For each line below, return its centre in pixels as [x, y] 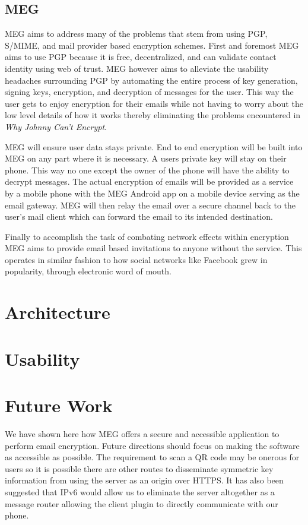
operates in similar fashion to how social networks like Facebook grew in [136, 259]
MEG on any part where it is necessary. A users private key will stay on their [146, 158]
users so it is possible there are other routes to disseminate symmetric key [139, 468]
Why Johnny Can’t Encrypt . [56, 126]
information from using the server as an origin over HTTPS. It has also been [144, 480]
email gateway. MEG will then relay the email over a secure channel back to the [150, 205]
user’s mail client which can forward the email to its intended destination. [139, 216]
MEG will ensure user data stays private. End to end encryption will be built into [154, 146]
